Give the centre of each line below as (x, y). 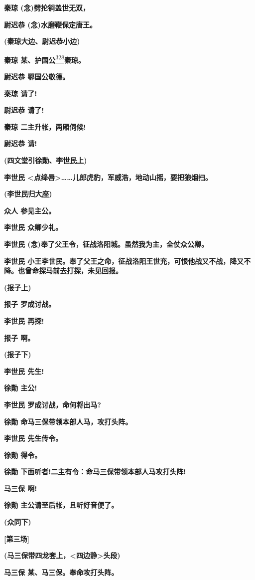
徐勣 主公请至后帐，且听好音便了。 (61, 505)
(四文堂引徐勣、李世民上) (46, 160)
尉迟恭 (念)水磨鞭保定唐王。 (50, 24)
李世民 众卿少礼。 (33, 227)
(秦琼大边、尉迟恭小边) (42, 41)
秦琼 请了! (21, 93)
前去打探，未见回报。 (87, 271)
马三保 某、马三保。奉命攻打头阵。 (61, 572)
